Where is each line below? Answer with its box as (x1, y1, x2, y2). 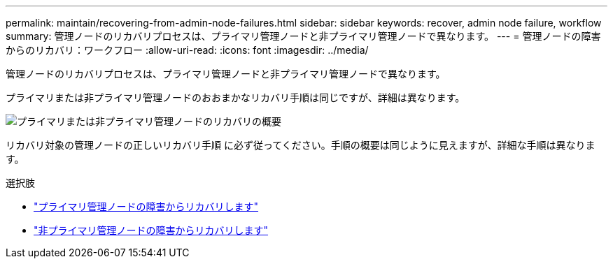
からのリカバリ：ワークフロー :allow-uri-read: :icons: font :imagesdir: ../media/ (6, 44, 369, 56)
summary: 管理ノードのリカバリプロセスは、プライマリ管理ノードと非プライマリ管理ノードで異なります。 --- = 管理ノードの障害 (6, 30, 601, 42)
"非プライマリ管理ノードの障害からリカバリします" (34, 224, 269, 236)
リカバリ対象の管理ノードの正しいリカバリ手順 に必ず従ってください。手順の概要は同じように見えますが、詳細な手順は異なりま (6, 139, 596, 151)
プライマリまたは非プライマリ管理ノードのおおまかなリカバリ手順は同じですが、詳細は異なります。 (6, 91, 465, 103)
